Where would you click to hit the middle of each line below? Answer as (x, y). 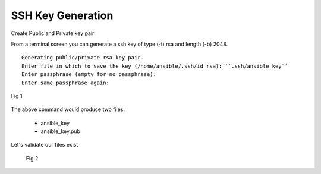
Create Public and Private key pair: (53, 33)
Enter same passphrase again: (66, 83)
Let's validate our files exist (45, 145)
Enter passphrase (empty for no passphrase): (89, 75)
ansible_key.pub (60, 131)
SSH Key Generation (62, 15)
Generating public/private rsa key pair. (83, 58)
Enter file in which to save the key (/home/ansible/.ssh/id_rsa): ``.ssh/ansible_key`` (155, 66)
